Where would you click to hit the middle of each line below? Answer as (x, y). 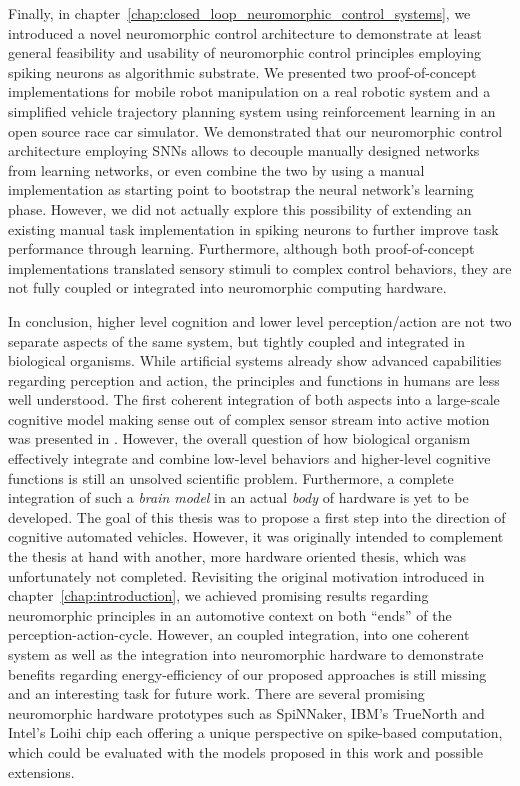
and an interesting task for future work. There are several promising (216, 693)
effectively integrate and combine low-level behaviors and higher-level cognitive (249, 458)
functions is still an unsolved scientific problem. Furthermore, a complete (231, 477)
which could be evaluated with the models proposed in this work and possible (245, 751)
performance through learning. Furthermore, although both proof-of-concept (241, 248)
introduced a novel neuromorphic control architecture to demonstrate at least (245, 32)
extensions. (41, 771)
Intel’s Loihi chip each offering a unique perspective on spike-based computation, (255, 732)
